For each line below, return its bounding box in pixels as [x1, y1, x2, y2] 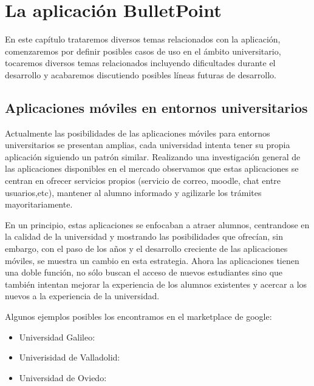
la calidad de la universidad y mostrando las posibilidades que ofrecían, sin [5, 230, 283, 243]
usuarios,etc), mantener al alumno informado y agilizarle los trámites [5, 186, 262, 198]
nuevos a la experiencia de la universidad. [5, 289, 160, 302]
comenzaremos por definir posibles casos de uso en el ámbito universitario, [5, 44, 281, 57]
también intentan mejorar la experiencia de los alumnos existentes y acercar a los [5, 277, 307, 290]
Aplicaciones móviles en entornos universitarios [5, 98, 308, 117]
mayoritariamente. [5, 198, 73, 211]
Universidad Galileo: [19, 330, 95, 343]
